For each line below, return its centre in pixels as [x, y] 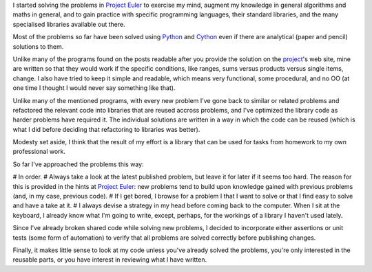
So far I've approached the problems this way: [78, 164]
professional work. [39, 152]
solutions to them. [38, 46]
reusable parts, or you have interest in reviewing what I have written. [110, 260]
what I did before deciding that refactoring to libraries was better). [106, 129]
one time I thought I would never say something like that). [94, 88]
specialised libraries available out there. [69, 24]
